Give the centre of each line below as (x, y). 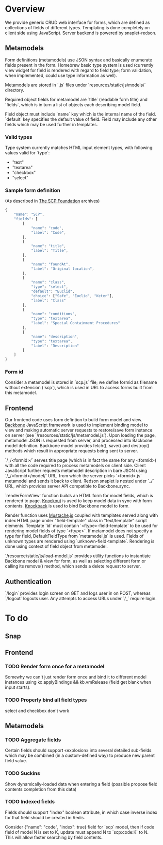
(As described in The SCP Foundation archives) (52, 201)
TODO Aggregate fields (33, 740)
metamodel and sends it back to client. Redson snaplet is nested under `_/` (80, 481)
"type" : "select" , (49, 287)
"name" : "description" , (55, 337)
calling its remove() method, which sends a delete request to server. (73, 566)
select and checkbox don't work (37, 711)
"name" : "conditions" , (54, 314)
